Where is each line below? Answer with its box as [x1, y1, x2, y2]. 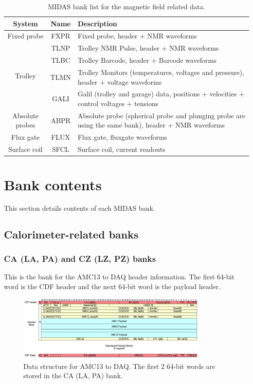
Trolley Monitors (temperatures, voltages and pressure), [77, 67, 244, 77]
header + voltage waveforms [77, 76, 162, 87]
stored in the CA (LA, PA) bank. [23, 370, 123, 381]
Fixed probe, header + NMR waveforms [77, 31, 197, 41]
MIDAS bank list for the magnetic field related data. [48, 1, 205, 11]
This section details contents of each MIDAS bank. [4, 203, 155, 213]
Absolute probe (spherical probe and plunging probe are [77, 110, 245, 120]
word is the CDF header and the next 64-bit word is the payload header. [4, 281, 221, 291]
